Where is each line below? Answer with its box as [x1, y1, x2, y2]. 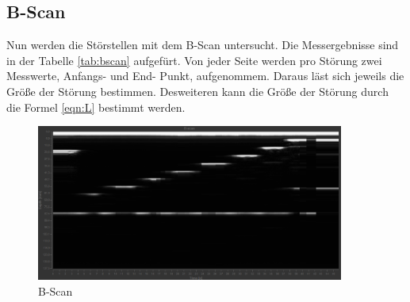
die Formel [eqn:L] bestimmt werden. [6, 98, 186, 115]
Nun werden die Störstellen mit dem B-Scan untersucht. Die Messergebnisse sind [6, 36, 399, 53]
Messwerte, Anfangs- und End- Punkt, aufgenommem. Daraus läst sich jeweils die [6, 67, 404, 84]
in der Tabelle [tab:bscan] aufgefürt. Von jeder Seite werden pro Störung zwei [6, 52, 382, 68]
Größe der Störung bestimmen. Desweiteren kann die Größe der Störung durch [6, 82, 389, 99]
